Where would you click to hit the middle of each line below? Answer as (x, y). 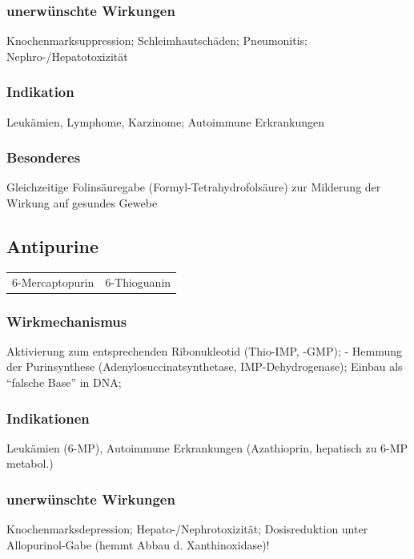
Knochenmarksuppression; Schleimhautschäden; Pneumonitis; (157, 40)
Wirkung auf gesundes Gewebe (82, 203)
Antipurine (53, 246)
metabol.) (30, 463)
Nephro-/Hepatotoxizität (67, 56)
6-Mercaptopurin (53, 282)
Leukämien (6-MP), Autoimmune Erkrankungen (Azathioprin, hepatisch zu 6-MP (207, 447)
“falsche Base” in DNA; (64, 382)
